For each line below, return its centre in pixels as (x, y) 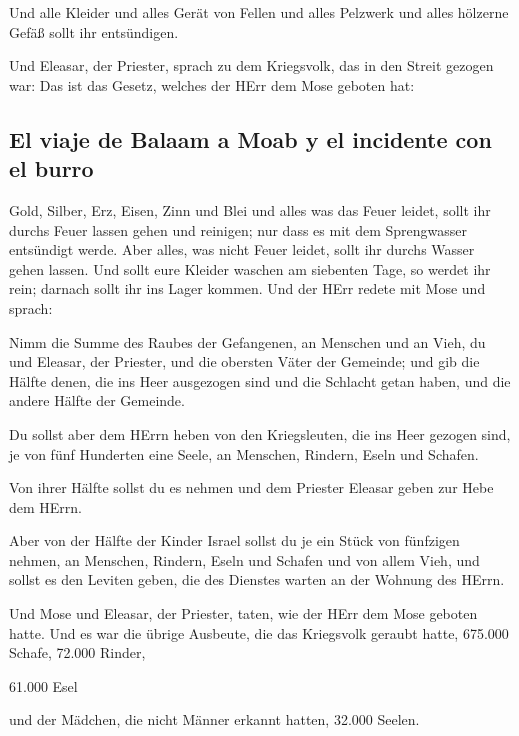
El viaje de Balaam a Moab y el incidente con (250, 138)
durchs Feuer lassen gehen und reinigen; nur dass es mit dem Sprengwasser (238, 229)
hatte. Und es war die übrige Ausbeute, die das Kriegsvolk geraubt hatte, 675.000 (259, 632)
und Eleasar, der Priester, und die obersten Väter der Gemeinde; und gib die (244, 361)
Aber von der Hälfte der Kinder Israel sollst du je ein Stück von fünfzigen (234, 540)
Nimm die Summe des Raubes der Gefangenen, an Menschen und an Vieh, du (247, 341)
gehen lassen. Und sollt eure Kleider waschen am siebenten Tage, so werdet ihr (250, 268)
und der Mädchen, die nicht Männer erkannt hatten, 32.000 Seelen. (214, 719)
